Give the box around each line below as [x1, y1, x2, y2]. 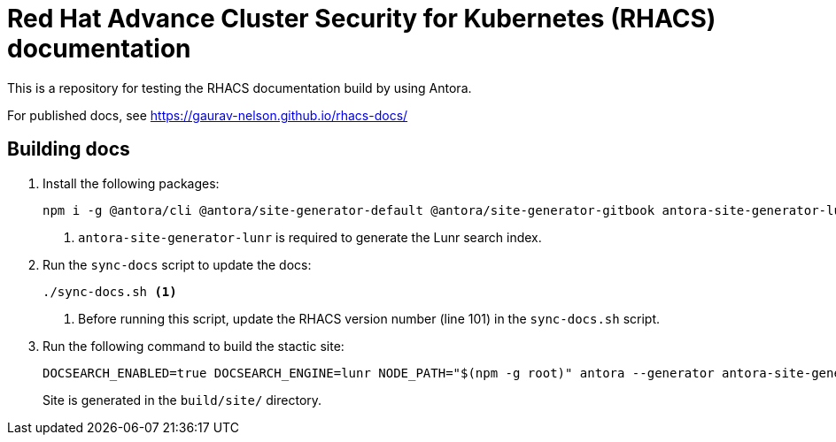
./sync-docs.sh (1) [43, 284, 177, 299]
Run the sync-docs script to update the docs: [43, 256, 312, 272]
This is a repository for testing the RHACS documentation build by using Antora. [7, 80, 472, 95]
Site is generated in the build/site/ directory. [43, 392, 322, 408]
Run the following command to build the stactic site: [43, 338, 344, 354]
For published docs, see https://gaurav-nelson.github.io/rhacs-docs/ [7, 107, 408, 123]
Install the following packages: [43, 175, 220, 191]
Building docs [7, 138, 130, 161]
